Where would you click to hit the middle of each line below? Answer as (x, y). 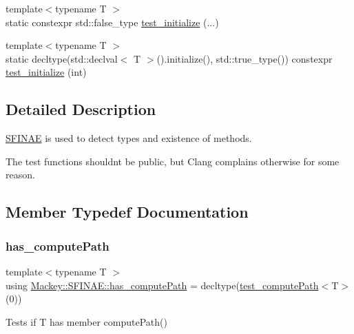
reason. (20, 175)
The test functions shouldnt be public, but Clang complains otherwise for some (173, 161)
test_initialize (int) (46, 72)
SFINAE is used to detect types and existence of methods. (129, 138)
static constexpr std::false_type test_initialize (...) (112, 22)
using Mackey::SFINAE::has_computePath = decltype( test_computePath (162, 285)
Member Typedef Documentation (127, 212)
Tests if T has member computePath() (86, 321)
